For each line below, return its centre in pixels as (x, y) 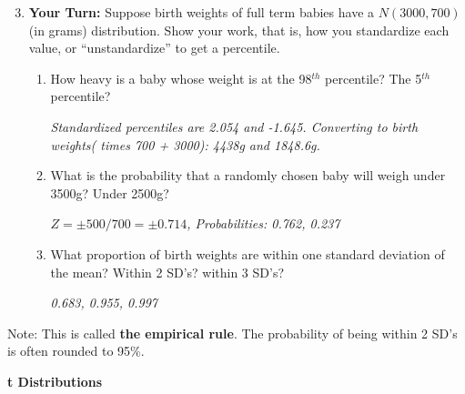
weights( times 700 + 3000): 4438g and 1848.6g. (185, 144)
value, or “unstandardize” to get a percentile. (154, 48)
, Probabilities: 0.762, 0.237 (263, 223)
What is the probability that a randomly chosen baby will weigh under (248, 175)
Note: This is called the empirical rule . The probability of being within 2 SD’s (232, 333)
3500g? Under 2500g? (110, 192)
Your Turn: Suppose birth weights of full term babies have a (202, 12)
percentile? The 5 (374, 78)
